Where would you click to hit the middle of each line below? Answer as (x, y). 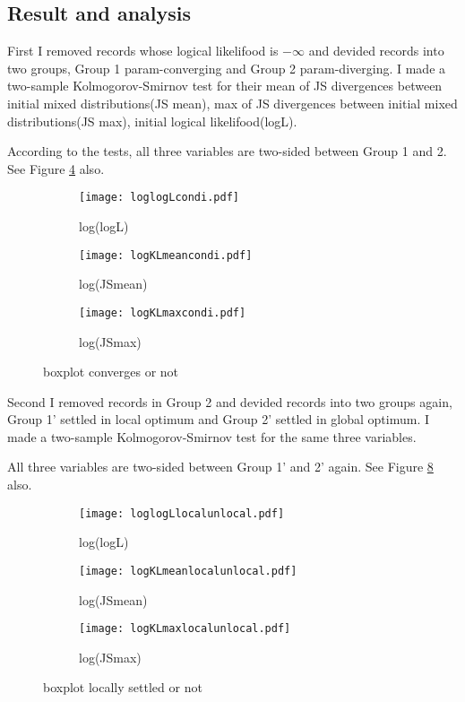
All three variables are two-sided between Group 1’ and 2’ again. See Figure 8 (220, 467)
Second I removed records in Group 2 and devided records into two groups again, (230, 401)
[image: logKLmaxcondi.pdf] (163, 312)
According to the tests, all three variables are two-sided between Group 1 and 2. (227, 151)
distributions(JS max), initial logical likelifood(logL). (152, 121)
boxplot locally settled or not (123, 687)
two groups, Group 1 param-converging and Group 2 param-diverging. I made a (227, 68)
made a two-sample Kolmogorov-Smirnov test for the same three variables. (212, 436)
